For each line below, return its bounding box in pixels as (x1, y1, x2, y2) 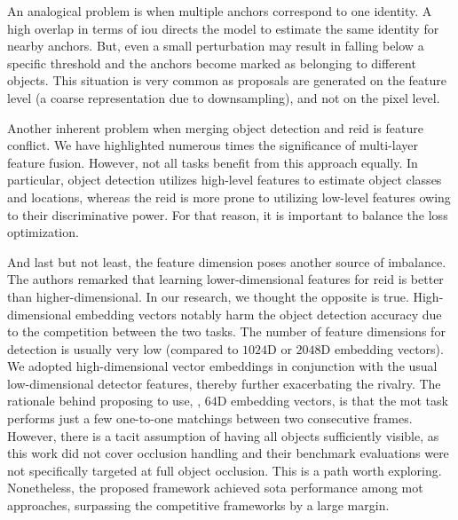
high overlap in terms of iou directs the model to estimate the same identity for (7, 19, 439, 37)
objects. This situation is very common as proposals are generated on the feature (7, 71, 446, 90)
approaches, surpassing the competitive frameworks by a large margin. (7, 496, 390, 515)
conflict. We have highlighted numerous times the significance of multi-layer (7, 136, 419, 154)
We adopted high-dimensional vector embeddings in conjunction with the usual (7, 357, 438, 375)
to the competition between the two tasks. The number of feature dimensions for (7, 322, 446, 341)
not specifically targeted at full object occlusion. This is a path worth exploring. (7, 461, 442, 479)
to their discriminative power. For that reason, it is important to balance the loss (7, 205, 448, 224)
